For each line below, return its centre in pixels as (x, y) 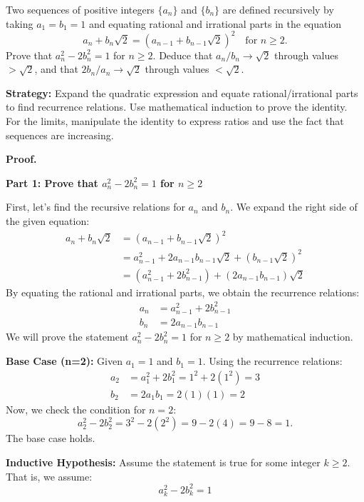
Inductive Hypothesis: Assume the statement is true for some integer (163, 462)
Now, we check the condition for (76, 409)
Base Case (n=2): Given (64, 361)
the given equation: (48, 221)
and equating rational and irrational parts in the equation (215, 23)
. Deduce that (183, 55)
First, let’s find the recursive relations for (95, 207)
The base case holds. (51, 438)
